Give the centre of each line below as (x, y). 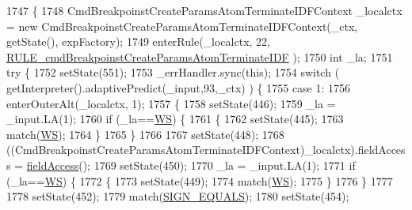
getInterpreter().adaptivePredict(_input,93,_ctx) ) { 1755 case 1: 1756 (179, 87)
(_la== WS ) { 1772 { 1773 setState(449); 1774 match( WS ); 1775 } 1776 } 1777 (200, 180)
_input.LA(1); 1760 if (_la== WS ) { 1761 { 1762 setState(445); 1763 (175, 119)
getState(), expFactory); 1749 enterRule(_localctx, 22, (138, 41)
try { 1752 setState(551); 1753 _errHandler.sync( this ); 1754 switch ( (173, 72)
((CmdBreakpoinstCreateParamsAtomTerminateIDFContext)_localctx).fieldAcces (206, 150)
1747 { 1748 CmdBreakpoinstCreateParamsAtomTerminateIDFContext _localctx (204, 10)
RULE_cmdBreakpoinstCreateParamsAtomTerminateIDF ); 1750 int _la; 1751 (200, 56)
